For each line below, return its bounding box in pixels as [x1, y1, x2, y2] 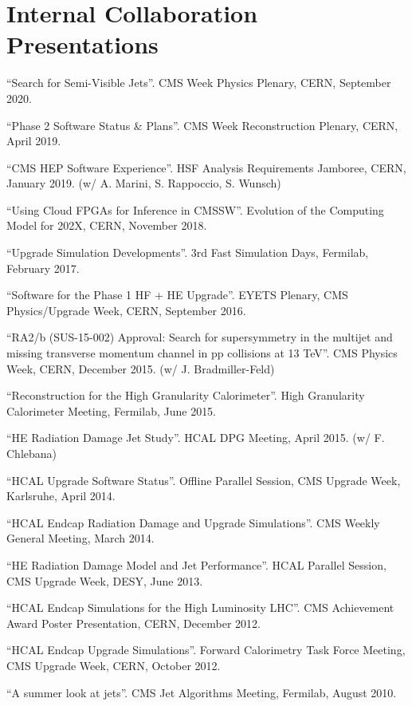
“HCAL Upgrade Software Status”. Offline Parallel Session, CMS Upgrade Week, [6, 471, 401, 488]
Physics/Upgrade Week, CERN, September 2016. [6, 302, 246, 318]
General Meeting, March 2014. [6, 530, 155, 546]
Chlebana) [6, 445, 57, 461]
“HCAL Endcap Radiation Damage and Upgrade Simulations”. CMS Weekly [6, 514, 380, 530]
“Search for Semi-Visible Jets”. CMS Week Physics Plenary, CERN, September [6, 74, 391, 91]
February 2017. [6, 259, 80, 276]
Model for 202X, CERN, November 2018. [6, 217, 207, 234]
